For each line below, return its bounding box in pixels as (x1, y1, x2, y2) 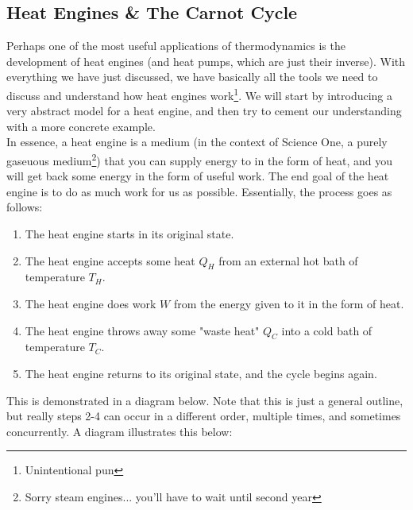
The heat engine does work (25, 296, 156, 312)
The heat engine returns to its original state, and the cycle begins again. (25, 365, 377, 382)
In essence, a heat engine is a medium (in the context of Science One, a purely (6, 133, 388, 150)
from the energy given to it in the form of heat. (173, 296, 404, 312)
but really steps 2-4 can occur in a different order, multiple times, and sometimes (6, 408, 401, 424)
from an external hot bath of (218, 252, 358, 269)
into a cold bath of (281, 322, 372, 338)
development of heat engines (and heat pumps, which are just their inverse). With (6, 52, 406, 69)
